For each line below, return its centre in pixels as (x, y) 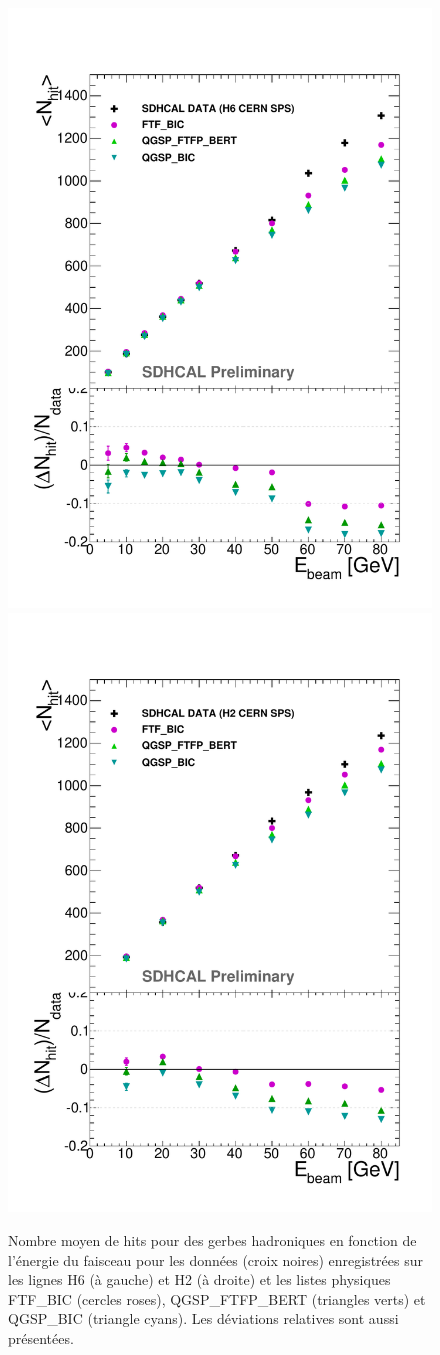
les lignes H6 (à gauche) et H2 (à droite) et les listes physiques (199, 1279)
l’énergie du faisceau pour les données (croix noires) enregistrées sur (215, 1259)
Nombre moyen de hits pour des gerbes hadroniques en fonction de (212, 1240)
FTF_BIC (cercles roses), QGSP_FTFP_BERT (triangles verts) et (217, 1298)
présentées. (41, 1338)
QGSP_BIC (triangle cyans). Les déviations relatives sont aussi (203, 1318)
